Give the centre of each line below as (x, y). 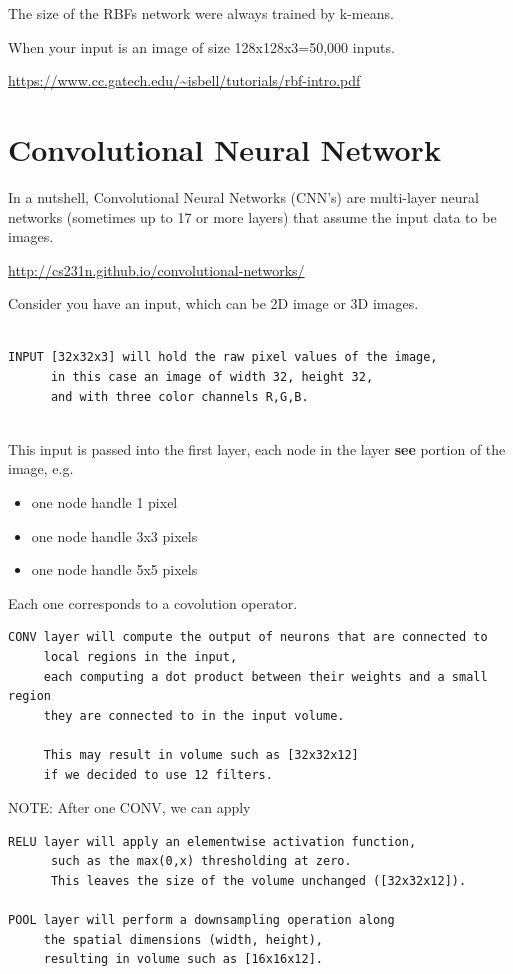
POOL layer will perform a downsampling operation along (201, 920)
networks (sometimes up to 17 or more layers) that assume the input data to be (252, 216)
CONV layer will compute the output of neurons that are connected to (248, 637)
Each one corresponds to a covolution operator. (153, 602)
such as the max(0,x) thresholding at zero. (201, 861)
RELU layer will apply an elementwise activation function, (212, 841)
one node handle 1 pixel (104, 502)
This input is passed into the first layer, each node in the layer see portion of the (257, 448)
